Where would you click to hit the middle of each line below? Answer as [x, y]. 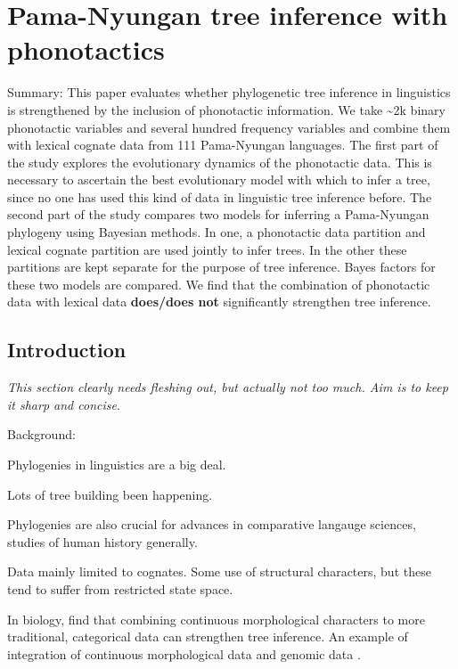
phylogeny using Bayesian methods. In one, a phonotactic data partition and [217, 232]
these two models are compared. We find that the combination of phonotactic [219, 284]
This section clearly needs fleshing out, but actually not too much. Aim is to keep [228, 387]
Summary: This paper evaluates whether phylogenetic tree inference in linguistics [229, 92]
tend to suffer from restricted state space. [120, 588]
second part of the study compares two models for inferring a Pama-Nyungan [218, 214]
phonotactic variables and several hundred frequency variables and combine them [229, 127]
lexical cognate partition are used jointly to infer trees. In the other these [207, 249]
